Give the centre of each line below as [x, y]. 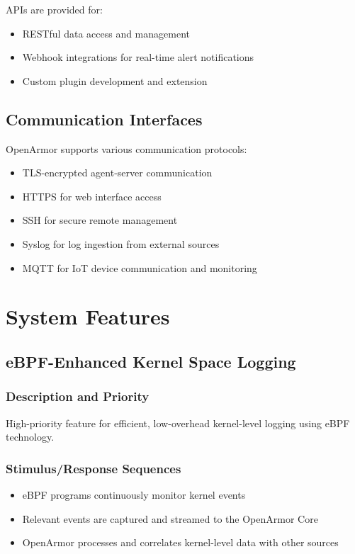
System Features [88, 316]
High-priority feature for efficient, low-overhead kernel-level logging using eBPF [178, 423]
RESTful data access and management [106, 33]
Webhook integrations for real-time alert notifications [138, 57]
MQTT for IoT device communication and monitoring [140, 267]
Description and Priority [78, 396]
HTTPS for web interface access [92, 196]
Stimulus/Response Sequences [94, 468]
